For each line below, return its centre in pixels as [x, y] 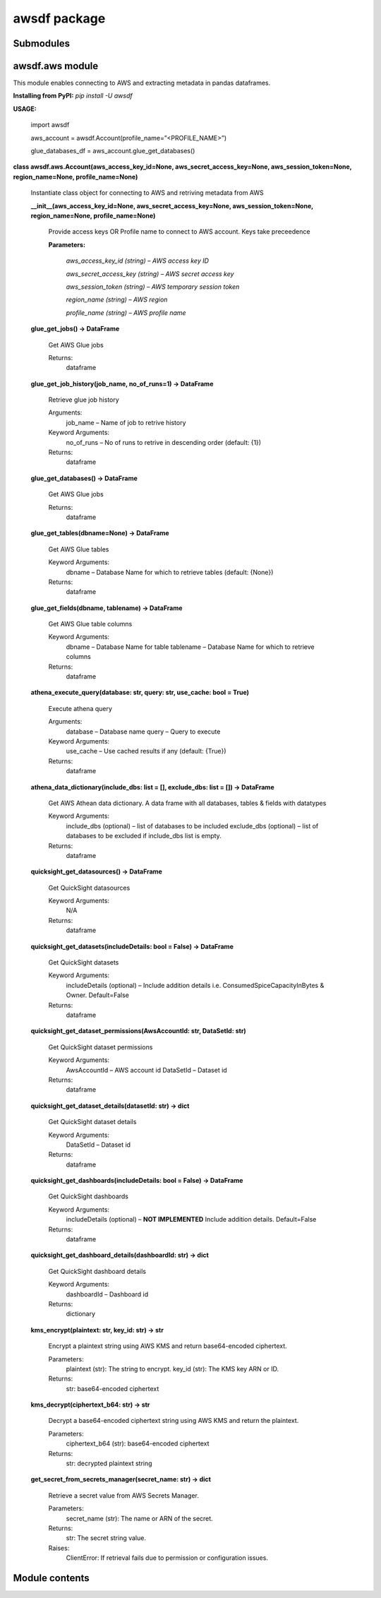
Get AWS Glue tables [79, 549]
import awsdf [50, 125]
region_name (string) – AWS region [117, 299]
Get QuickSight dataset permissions [101, 1047]
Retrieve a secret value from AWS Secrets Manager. [123, 1495]
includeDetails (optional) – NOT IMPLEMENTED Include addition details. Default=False [191, 1220]
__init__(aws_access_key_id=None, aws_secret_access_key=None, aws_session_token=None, [172, 205]
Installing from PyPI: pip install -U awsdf [73, 96]
